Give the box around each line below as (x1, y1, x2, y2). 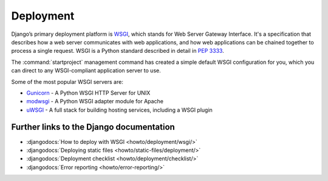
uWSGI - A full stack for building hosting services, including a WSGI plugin (26, 106, 213, 114)
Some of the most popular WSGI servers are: (11, 78, 124, 85)
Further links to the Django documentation (11, 122, 176, 132)
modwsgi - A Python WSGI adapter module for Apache (26, 98, 164, 105)
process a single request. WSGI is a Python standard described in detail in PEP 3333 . (11, 47, 224, 55)
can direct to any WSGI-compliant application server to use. (11, 67, 161, 74)
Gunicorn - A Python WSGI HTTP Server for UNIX (26, 89, 151, 97)
